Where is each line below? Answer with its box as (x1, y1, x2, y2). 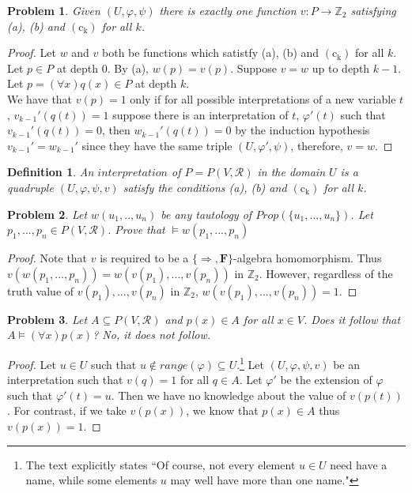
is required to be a (100, 250, 189, 266)
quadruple (7, 179, 54, 195)
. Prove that (108, 221, 165, 238)
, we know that (186, 402, 259, 419)
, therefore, (290, 137, 343, 153)
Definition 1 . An (7, 164, 94, 180)
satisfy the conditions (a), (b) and (123, 179, 287, 195)
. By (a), (107, 59, 149, 76)
